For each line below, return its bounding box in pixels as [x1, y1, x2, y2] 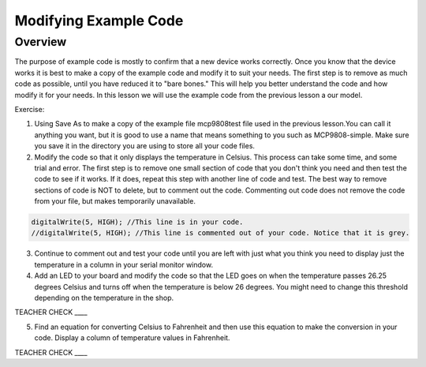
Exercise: [14, 104, 45, 114]
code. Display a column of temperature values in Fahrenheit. [34, 333, 230, 343]
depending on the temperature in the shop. [34, 293, 174, 302]
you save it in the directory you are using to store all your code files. [34, 141, 256, 151]
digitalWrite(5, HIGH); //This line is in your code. [31, 218, 244, 227]
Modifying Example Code [14, 12, 184, 29]
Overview [14, 35, 67, 49]
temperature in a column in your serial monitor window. [34, 260, 213, 269]
